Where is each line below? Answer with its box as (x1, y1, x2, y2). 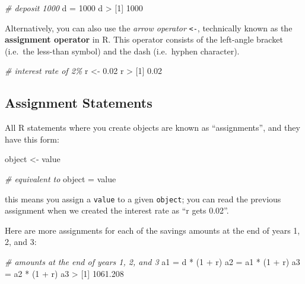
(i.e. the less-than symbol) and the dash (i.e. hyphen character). (5, 44, 240, 57)
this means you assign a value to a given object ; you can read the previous (5, 192, 281, 205)
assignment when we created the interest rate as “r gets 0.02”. (5, 204, 229, 217)
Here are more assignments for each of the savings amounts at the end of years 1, (5, 224, 300, 236)
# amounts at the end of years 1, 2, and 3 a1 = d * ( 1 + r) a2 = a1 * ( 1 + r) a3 (5, 256, 300, 268)
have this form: (5, 133, 59, 145)
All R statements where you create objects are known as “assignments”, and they (5, 121, 300, 134)
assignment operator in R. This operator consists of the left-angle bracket (5, 33, 283, 46)
